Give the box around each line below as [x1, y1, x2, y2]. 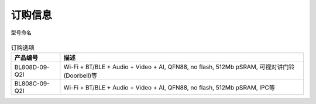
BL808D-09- [14, 63, 50, 71]
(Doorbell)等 [63, 71, 98, 80]
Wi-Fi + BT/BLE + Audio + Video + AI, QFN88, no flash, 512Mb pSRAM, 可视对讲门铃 [63, 63, 295, 71]
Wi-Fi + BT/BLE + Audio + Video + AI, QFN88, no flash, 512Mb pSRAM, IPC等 [63, 84, 275, 92]
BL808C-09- [14, 80, 50, 88]
